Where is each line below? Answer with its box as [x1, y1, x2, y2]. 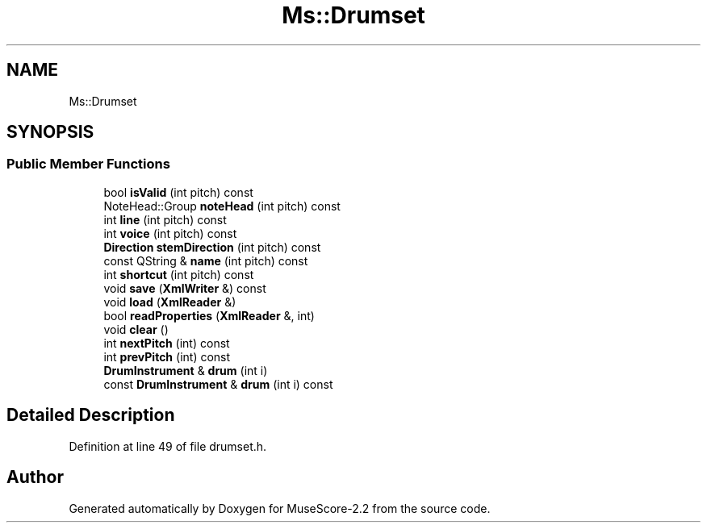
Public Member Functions [6, 156, 170, 173]
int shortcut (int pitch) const [103, 267, 254, 281]
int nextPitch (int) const [103, 335, 230, 350]
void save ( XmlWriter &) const [103, 281, 266, 295]
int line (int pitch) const [103, 212, 227, 227]
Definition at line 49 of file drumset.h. [69, 439, 267, 453]
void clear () [103, 322, 169, 336]
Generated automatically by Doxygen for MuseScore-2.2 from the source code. [69, 501, 491, 515]
